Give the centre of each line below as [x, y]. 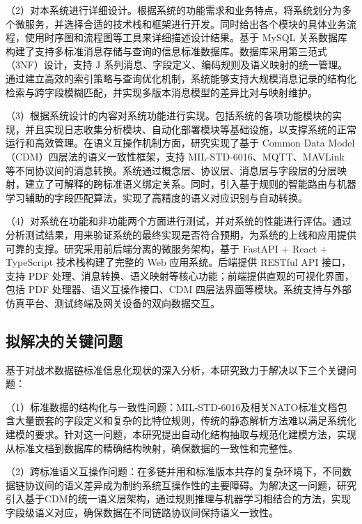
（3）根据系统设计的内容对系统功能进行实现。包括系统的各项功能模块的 [169, 115]
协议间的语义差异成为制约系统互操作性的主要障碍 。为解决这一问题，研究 [190, 485]
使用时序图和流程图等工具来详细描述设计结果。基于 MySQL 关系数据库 [186, 37]
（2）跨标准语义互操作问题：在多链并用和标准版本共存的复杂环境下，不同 [174, 471]
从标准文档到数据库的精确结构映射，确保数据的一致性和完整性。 [152, 448]
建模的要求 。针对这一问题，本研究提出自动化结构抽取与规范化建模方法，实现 [181, 434]
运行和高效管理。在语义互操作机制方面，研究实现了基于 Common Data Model [180, 143]
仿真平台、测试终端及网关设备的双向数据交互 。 [113, 302]
